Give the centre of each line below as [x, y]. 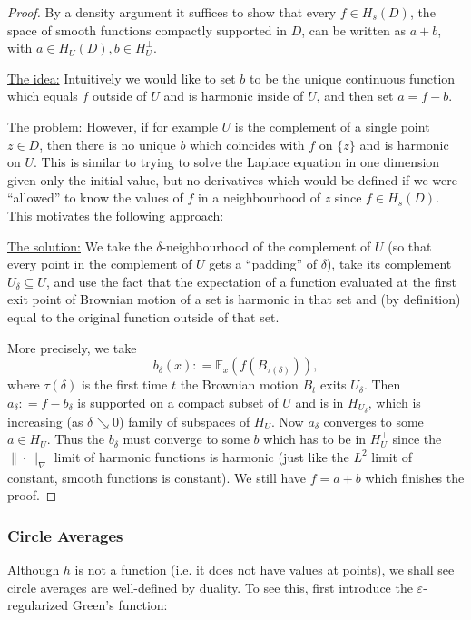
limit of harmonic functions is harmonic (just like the [201, 456]
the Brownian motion [239, 384]
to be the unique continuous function [353, 78]
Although [34, 569]
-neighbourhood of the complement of [266, 246]
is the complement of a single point [332, 126]
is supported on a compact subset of [178, 402]
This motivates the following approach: [116, 215]
